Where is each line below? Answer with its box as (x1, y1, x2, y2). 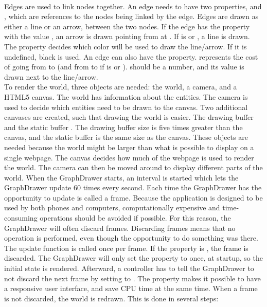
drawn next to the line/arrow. (4, 71, 98, 82)
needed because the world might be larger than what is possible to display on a (4, 141, 254, 152)
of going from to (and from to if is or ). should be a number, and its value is (4, 61, 244, 72)
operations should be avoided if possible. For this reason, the (40, 212, 231, 223)
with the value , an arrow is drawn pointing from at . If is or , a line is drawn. (4, 31, 250, 42)
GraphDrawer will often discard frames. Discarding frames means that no (4, 222, 236, 233)
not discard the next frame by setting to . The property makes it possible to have (4, 273, 261, 283)
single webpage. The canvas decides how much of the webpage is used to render (4, 152, 254, 162)
